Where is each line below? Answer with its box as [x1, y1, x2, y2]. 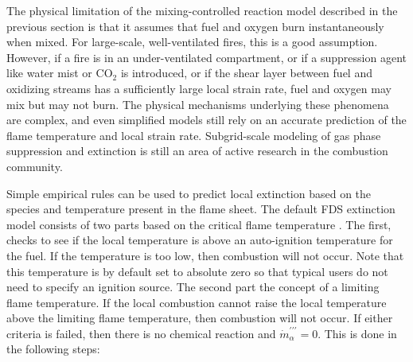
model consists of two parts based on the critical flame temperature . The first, [6, 216, 392, 232]
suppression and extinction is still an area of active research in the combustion [6, 142, 388, 159]
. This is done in [318, 325, 397, 341]
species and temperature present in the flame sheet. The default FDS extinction [6, 200, 395, 217]
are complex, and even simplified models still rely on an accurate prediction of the [6, 111, 407, 128]
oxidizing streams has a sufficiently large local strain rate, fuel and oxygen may [6, 80, 392, 96]
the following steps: [6, 341, 100, 357]
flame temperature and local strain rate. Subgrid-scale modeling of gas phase [6, 127, 381, 143]
